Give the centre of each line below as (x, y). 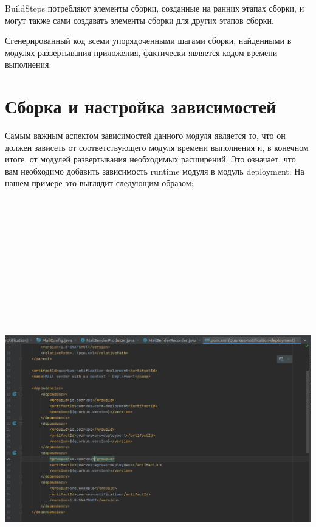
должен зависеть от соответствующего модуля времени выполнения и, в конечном (157, 147)
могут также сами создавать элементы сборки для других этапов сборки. (139, 20)
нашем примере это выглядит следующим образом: (99, 183)
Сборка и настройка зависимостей (141, 106)
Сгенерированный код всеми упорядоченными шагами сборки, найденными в (148, 40)
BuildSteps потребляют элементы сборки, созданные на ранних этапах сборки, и (155, 8)
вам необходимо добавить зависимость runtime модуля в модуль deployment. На (155, 171)
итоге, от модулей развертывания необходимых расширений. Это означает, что (150, 159)
